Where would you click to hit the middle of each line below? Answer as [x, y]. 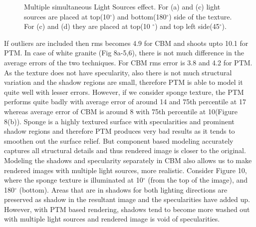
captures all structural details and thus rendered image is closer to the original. [125, 150]
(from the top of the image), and [198, 180]
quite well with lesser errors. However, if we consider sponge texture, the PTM [124, 92]
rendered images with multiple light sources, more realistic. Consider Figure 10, [126, 170]
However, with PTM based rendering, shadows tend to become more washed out [127, 209]
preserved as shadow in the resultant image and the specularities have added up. [127, 199]
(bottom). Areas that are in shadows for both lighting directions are [123, 189]
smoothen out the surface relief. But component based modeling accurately [119, 140]
